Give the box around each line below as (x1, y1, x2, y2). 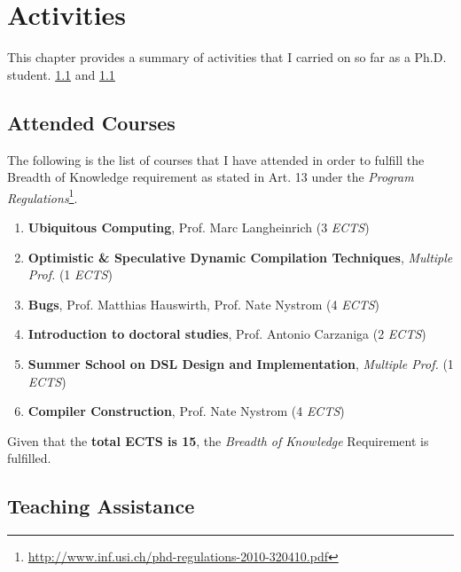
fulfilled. (7, 449, 51, 467)
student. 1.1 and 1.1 (7, 65, 115, 83)
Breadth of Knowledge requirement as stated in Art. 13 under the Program (7, 168, 414, 186)
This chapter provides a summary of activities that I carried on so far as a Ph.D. (7, 48, 447, 67)
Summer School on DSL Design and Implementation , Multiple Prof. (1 (27, 354, 454, 372)
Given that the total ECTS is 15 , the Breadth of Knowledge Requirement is (7, 431, 429, 450)
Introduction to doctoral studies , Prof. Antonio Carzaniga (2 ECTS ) (27, 325, 426, 343)
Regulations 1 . (7, 185, 78, 207)
